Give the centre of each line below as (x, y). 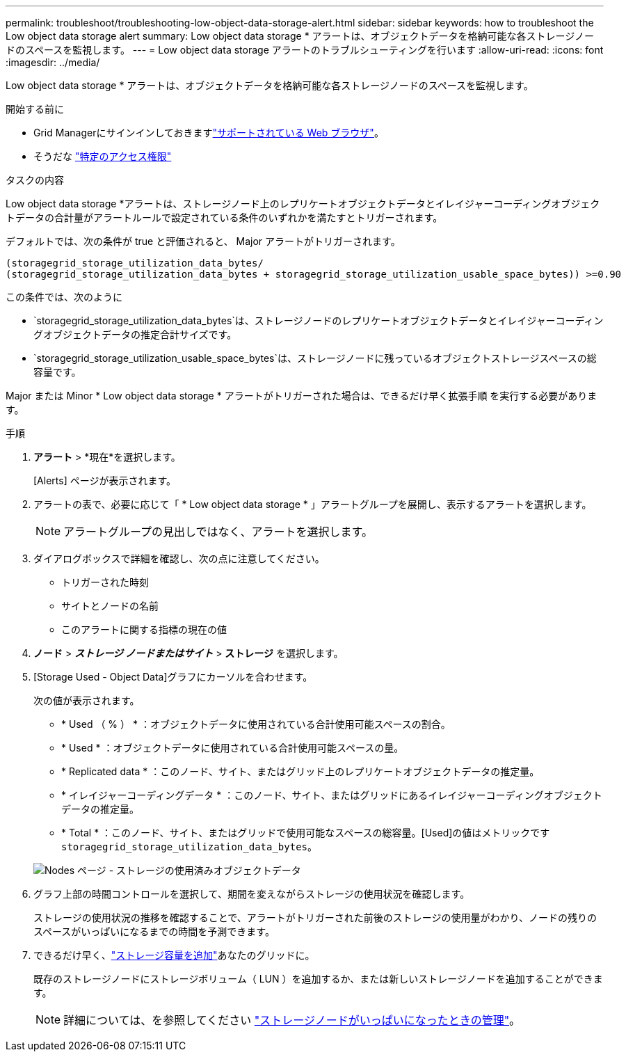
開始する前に (35, 109)
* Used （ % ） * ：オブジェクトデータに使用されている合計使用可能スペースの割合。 (256, 724)
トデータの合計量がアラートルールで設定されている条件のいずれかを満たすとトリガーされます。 (224, 217)
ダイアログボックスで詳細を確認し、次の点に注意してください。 (179, 558)
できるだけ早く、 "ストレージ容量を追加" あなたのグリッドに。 (174, 955)
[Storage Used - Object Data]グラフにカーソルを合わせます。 (173, 677)
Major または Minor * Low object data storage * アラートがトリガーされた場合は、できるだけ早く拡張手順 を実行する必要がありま (302, 396)
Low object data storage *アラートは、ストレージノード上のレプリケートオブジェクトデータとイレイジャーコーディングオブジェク (303, 204)
